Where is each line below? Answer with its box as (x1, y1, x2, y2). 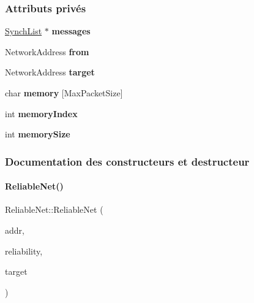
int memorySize (5, 128, 70, 140)
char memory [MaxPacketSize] (5, 86, 123, 99)
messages (51, 25, 91, 37)
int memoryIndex (5, 107, 78, 120)
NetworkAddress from (5, 45, 89, 58)
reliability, (5, 244, 43, 257)
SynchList (5, 25, 42, 37)
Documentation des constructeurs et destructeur (5, 153, 250, 169)
